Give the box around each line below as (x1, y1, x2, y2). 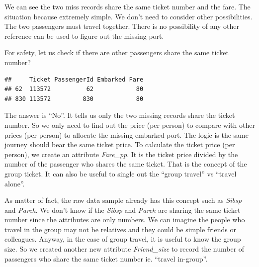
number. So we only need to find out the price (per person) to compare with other (4, 119, 255, 130)
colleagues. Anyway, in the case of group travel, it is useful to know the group (4, 234, 241, 244)
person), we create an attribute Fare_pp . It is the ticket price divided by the (4, 149, 238, 159)
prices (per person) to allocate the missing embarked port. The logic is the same (4, 129, 249, 140)
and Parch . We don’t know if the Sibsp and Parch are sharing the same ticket (4, 204, 241, 215)
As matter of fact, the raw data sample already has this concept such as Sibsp (4, 195, 242, 205)
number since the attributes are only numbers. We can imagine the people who (4, 214, 245, 225)
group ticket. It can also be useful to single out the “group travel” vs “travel (4, 168, 237, 178)
